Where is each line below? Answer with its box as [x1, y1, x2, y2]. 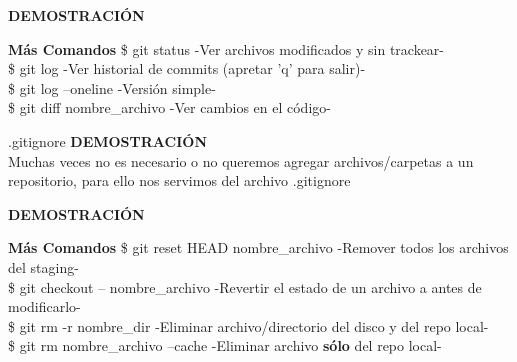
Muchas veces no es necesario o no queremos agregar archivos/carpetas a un [8, 150, 474, 171]
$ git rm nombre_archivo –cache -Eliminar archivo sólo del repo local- [8, 335, 442, 356]
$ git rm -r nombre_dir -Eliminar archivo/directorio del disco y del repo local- [8, 315, 489, 336]
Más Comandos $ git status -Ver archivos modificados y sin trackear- [8, 38, 445, 59]
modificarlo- [8, 296, 81, 317]
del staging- [8, 256, 79, 277]
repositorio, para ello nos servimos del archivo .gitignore [8, 170, 351, 191]
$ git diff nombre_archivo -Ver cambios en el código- [8, 97, 331, 118]
